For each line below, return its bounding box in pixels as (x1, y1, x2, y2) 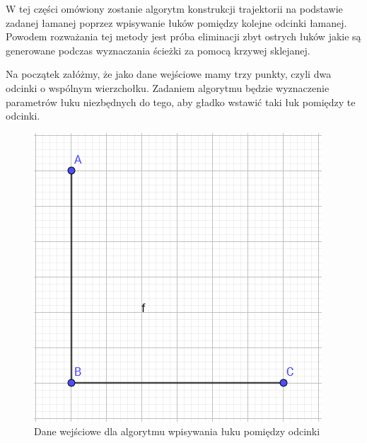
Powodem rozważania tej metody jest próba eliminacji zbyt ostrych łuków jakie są (6, 29, 361, 44)
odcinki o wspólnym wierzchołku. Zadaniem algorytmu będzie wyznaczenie (6, 80, 330, 95)
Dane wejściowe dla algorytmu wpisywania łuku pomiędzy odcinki (34, 424, 320, 439)
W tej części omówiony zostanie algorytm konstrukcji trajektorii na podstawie (6, 1, 343, 16)
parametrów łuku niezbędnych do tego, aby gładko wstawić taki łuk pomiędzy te (6, 94, 356, 109)
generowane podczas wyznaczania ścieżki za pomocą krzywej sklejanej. (6, 42, 310, 57)
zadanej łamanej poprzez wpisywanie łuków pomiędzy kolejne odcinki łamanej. (6, 15, 347, 30)
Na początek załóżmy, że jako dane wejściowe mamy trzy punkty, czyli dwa (6, 67, 332, 81)
